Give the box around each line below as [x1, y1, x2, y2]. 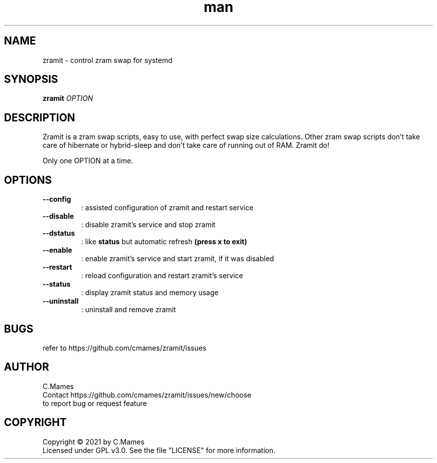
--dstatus [42, 229, 75, 238]
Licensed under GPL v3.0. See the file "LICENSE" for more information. [42, 446, 276, 455]
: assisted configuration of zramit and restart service [81, 203, 253, 212]
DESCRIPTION [4, 111, 75, 124]
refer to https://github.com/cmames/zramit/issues [42, 343, 207, 352]
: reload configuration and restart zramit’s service [81, 271, 243, 280]
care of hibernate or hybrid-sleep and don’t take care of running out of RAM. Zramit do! [42, 141, 330, 150]
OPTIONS [4, 173, 52, 186]
